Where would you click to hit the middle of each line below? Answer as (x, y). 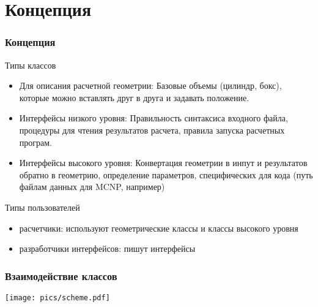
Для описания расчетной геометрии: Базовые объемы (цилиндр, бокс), (150, 85)
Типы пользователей (43, 207)
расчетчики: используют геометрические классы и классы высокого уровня (159, 228)
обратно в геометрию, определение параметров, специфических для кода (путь (166, 174)
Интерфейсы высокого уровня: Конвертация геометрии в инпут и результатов (163, 163)
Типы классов (31, 65)
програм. (35, 142)
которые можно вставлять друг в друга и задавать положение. (134, 97)
